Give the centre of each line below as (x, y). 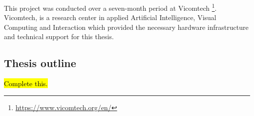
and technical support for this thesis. (59, 36)
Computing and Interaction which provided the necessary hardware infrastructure (126, 27)
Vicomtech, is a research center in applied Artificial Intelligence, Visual (110, 17)
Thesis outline (40, 63)
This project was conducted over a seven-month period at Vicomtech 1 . (110, 7)
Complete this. (26, 83)
